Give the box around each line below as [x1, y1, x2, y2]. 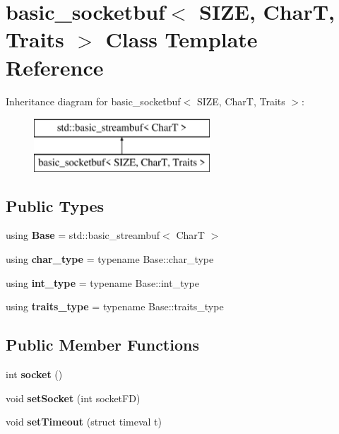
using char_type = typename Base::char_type [6, 252, 214, 266]
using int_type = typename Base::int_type [6, 275, 199, 290]
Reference [6, 52, 104, 81]
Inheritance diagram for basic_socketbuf [6, 93, 181, 108]
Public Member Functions [6, 334, 199, 356]
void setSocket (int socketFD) [6, 390, 141, 405]
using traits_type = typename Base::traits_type [6, 299, 224, 314]
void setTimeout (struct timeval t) [6, 414, 162, 429]
